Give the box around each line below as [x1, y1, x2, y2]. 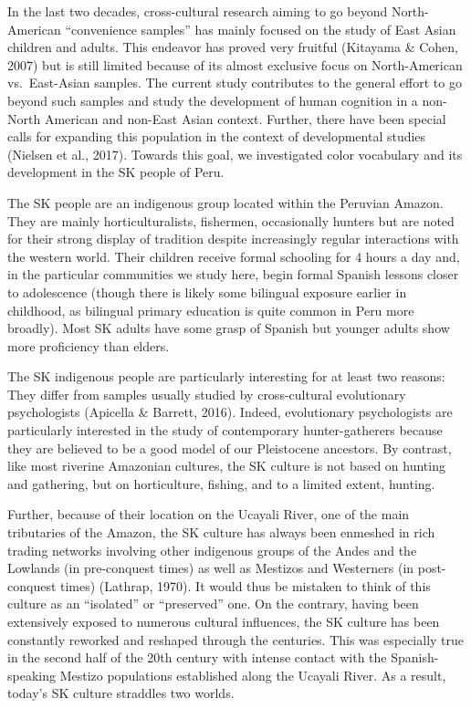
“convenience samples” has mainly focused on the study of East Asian [65, 19, 456, 38]
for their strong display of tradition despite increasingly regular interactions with [7, 229, 459, 248]
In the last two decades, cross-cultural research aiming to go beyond [7, 2, 388, 20]
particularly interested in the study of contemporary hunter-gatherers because [7, 421, 443, 440]
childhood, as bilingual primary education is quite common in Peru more [7, 300, 414, 319]
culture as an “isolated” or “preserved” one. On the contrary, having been [7, 594, 419, 613]
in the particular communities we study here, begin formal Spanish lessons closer [7, 265, 459, 284]
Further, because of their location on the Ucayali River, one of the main [7, 505, 410, 524]
